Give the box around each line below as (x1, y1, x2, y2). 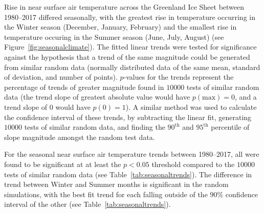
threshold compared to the (151, 158, 235, 169)
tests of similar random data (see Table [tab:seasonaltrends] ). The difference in (4, 169, 252, 179)
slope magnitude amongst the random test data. (4, 131, 155, 142)
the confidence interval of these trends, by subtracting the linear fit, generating (4, 111, 252, 122)
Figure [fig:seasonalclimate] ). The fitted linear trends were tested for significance (4, 41, 257, 52)
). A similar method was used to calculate (125, 101, 257, 112)
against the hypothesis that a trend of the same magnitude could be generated (4, 51, 250, 62)
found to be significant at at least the (4, 158, 121, 169)
